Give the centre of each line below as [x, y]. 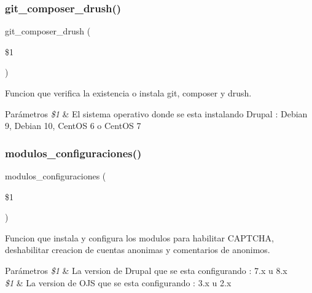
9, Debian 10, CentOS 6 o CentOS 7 [73, 126]
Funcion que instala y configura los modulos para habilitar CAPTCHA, [139, 237]
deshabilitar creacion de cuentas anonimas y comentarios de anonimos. [138, 250]
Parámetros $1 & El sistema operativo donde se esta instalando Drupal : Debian [156, 113]
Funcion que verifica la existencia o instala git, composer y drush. [128, 93]
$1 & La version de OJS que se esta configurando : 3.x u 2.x [118, 282]
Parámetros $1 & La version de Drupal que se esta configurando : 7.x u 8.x [146, 270]
